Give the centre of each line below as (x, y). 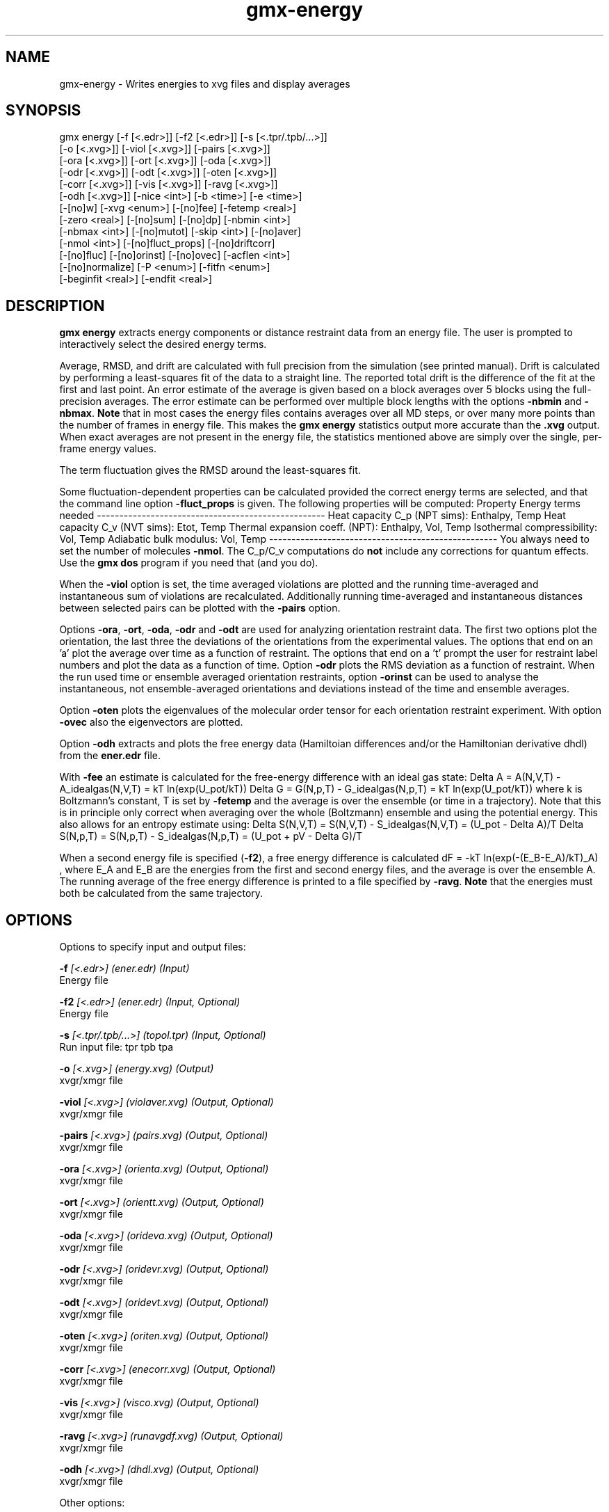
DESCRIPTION (55, 305)
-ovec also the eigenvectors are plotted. (151, 722)
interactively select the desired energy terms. (163, 344)
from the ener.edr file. (110, 756)
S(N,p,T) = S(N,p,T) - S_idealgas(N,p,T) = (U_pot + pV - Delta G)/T (211, 836)
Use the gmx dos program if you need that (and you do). (189, 563)
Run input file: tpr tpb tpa (116, 1047)
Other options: (92, 1503)
